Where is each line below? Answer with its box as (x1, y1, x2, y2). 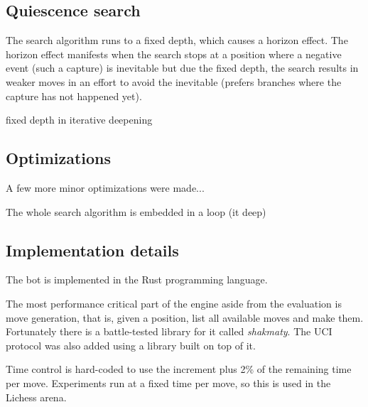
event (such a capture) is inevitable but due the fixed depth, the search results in (6, 60, 359, 75)
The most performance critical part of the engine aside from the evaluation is (6, 295, 342, 310)
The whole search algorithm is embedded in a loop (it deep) (6, 204, 266, 219)
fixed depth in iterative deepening (6, 112, 153, 127)
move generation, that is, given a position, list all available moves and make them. (6, 310, 364, 325)
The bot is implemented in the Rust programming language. (6, 272, 268, 287)
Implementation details (6, 239, 179, 261)
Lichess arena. (6, 389, 67, 404)
